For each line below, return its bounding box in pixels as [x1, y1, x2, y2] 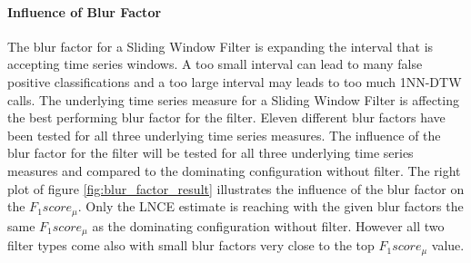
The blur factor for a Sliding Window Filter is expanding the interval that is [7, 36, 434, 55]
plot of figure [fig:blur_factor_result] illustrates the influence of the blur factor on [7, 179, 465, 198]
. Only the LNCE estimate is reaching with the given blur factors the [77, 197, 464, 216]
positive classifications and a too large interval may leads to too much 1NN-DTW [7, 72, 462, 91]
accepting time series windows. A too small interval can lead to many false [7, 54, 423, 73]
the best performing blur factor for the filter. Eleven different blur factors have [7, 108, 446, 127]
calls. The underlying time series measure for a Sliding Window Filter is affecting [7, 90, 459, 109]
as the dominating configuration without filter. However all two [92, 216, 445, 235]
